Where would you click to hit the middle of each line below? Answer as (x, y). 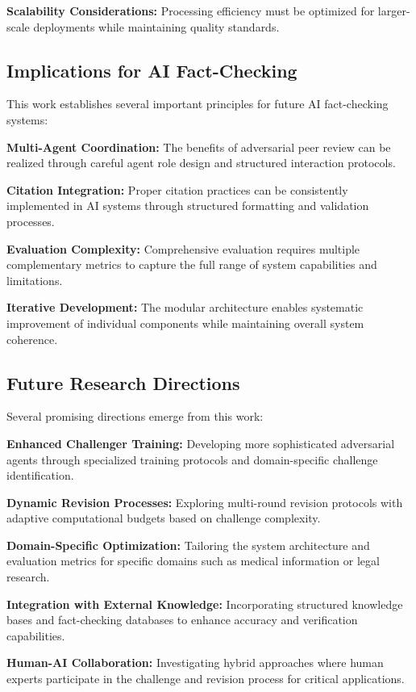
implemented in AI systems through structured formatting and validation (188, 206)
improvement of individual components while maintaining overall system (185, 323)
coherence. (32, 339)
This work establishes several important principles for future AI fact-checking (198, 104)
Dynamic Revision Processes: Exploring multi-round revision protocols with (205, 502)
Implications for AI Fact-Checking (152, 70)
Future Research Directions (123, 382)
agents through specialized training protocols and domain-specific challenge (192, 459)
